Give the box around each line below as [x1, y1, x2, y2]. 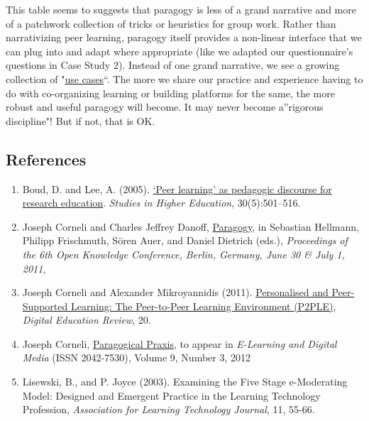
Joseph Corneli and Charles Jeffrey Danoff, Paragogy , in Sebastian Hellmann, [22, 219, 359, 234]
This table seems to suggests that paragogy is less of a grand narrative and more [6, 2, 356, 16]
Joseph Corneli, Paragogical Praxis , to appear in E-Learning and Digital [22, 336, 337, 351]
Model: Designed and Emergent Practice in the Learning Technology [22, 388, 321, 403]
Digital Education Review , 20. [22, 312, 151, 327]
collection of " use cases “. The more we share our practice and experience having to [6, 71, 363, 86]
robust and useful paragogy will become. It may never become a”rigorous [6, 99, 324, 114]
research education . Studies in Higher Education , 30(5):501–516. [22, 195, 301, 210]
